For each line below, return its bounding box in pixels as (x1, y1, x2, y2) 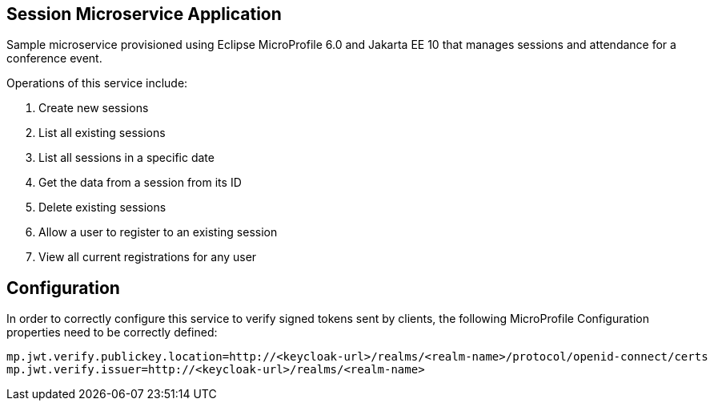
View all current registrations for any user (38, 250, 257, 264)
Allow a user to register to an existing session (38, 225, 278, 240)
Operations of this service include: (6, 76, 188, 91)
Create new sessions (38, 101, 149, 115)
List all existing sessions (38, 126, 166, 140)
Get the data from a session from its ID (38, 175, 242, 190)
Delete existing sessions (38, 200, 166, 215)
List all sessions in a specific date (38, 151, 215, 165)
